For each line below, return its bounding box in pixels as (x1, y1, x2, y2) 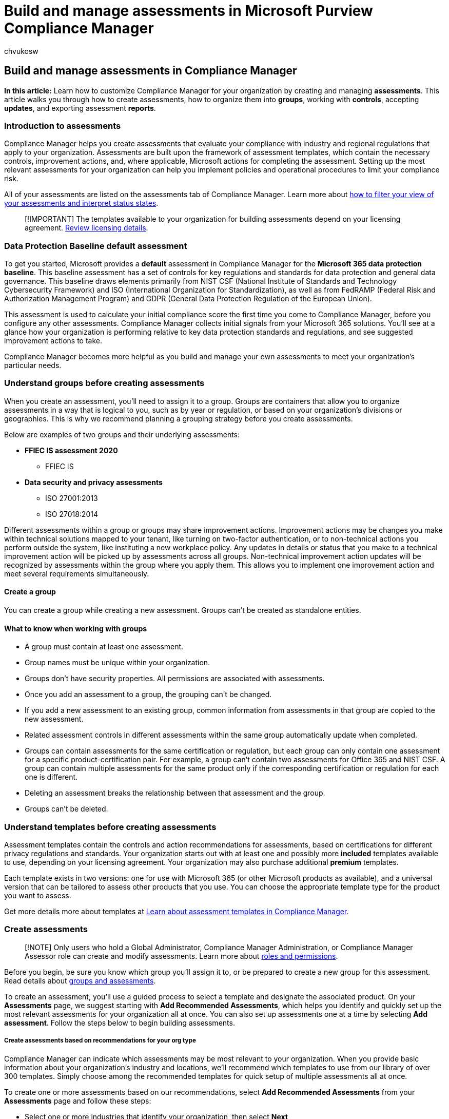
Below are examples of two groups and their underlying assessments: (4, 430, 240, 439)
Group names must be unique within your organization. (25, 658, 210, 667)
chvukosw (4, 46, 38, 55)
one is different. (25, 773, 78, 782)
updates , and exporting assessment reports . (4, 103, 156, 112)
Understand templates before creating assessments (4, 821, 217, 832)
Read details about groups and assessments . (4, 976, 156, 985)
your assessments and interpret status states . (4, 199, 159, 208)
